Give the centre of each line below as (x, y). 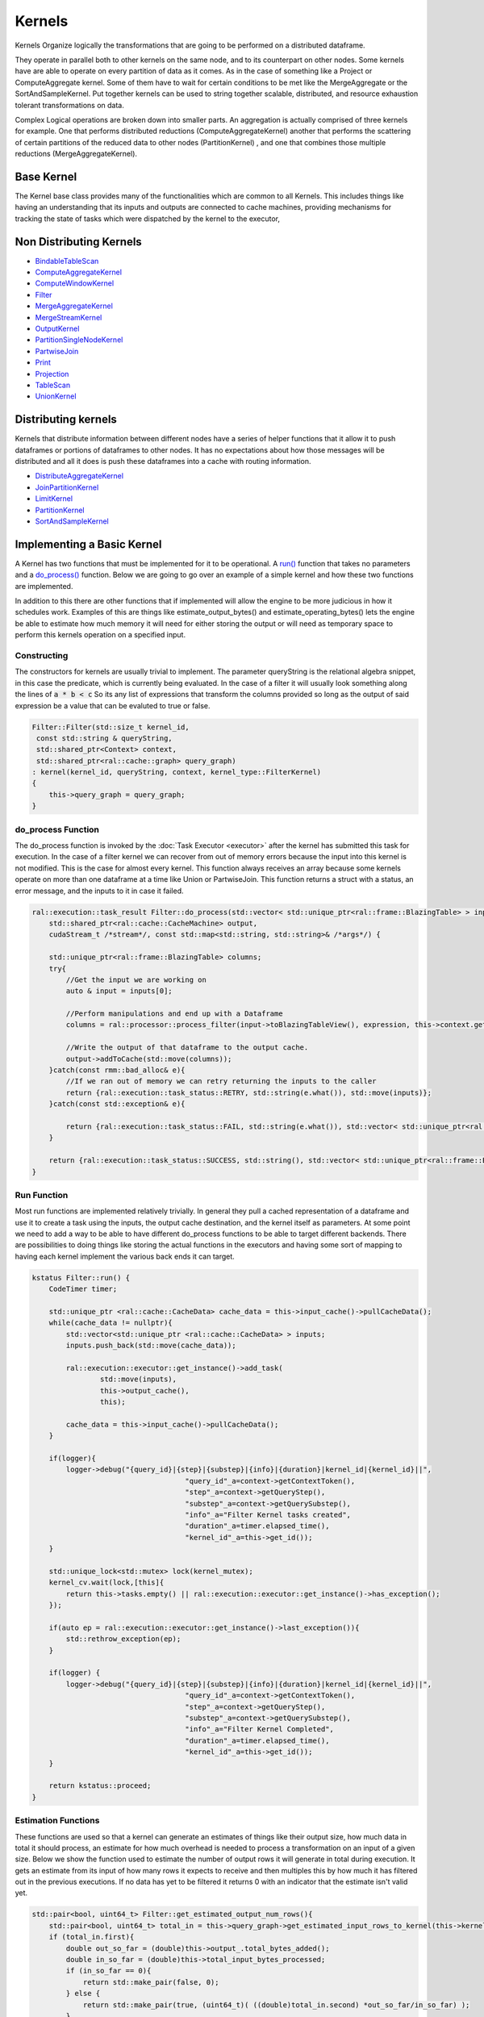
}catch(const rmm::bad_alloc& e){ (117, 1070)
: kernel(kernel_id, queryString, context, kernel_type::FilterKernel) (177, 772)
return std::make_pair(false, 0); (151, 1982)
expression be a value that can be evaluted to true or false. (113, 705)
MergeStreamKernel (69, 317)
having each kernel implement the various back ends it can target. (125, 1256)
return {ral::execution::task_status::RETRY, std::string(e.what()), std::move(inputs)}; (248, 1092)
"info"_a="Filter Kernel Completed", (260, 1729)
